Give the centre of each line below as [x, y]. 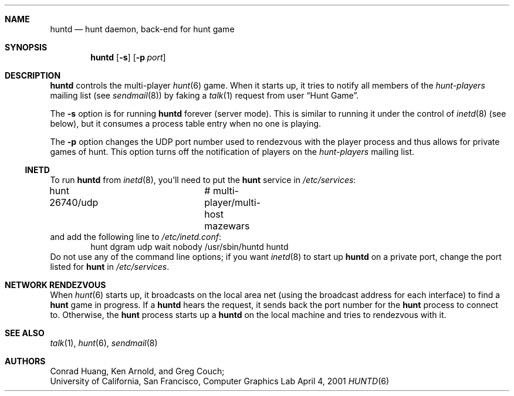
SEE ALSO [25, 333]
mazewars [227, 226]
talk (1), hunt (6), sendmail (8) [104, 343]
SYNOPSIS [26, 47]
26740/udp [74, 202]
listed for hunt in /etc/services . [110, 267]
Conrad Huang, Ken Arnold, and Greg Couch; [137, 371]
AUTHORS [25, 361]
